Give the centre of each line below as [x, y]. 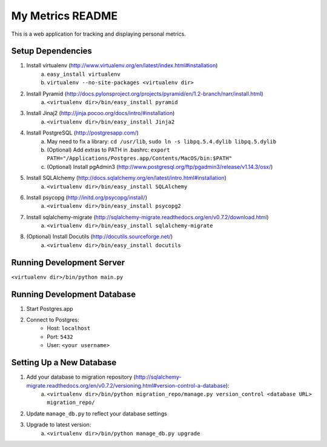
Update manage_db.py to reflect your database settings [97, 413]
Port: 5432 [60, 337]
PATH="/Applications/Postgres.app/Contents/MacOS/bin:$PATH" [140, 158]
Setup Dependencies [51, 51]
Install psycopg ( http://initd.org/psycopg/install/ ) [87, 197]
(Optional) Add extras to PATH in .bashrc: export [108, 150]
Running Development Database [74, 294]
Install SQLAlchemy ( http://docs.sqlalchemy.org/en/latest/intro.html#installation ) [127, 178]
